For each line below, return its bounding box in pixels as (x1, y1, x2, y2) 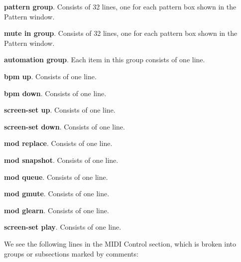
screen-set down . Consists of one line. (4, 121, 125, 131)
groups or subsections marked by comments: (4, 248, 138, 259)
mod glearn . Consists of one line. (4, 205, 109, 215)
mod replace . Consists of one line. (4, 138, 113, 148)
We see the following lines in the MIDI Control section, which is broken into (4, 238, 237, 249)
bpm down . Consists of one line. (4, 88, 107, 98)
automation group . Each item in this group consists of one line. (4, 54, 205, 65)
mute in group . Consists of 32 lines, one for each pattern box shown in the (4, 28, 238, 38)
